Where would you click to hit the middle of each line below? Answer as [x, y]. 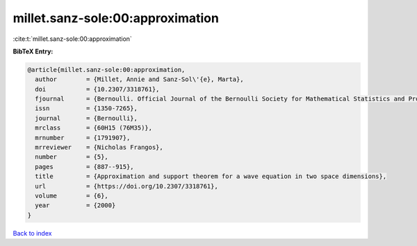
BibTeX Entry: [33, 51]
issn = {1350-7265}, [87, 108]
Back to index [32, 233]
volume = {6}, [72, 196]
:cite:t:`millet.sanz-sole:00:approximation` [72, 39]
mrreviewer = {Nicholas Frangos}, [99, 148]
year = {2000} [75, 205]
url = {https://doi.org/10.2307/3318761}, [126, 186]
